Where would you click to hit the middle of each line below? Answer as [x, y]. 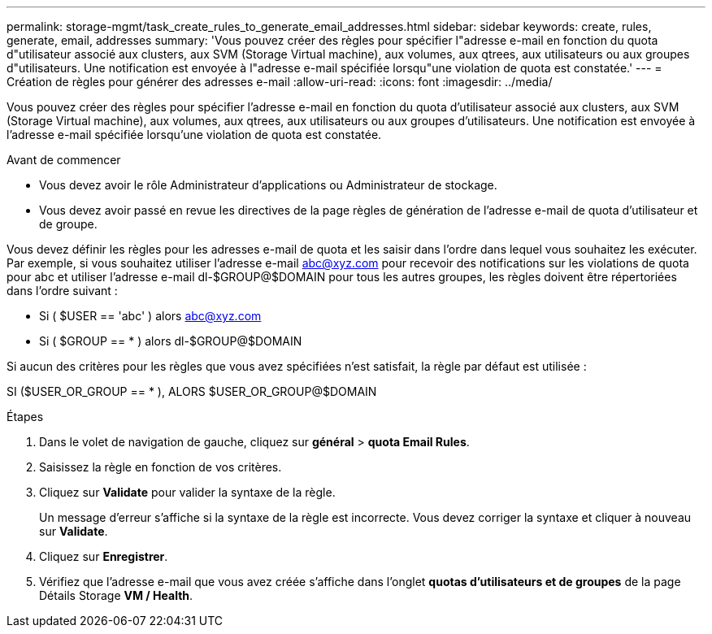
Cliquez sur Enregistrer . [104, 556]
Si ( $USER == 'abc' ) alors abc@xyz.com [150, 316]
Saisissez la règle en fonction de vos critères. [161, 467]
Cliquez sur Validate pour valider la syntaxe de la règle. [187, 492]
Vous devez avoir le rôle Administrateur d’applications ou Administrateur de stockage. [268, 185]
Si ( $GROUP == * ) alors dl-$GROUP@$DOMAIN [171, 341]
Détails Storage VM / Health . [116, 595]
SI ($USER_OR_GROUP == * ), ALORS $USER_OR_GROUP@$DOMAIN [192, 391]
